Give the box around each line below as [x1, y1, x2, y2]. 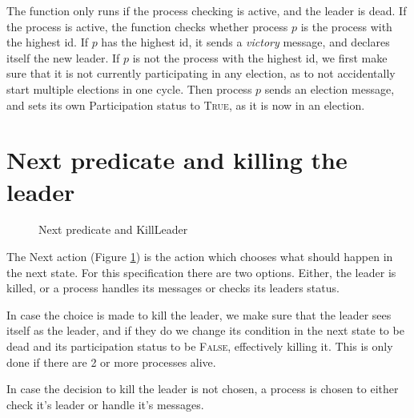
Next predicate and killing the [6, 143, 348, 176]
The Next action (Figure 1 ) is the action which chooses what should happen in [6, 248, 393, 265]
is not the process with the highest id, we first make [132, 49, 388, 66]
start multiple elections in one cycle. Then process [6, 80, 252, 97]
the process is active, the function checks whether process [6, 18, 288, 34]
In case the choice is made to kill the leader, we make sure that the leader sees [6, 306, 392, 323]
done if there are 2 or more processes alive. [6, 353, 216, 370]
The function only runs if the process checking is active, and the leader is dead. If [6, 2, 407, 18]
